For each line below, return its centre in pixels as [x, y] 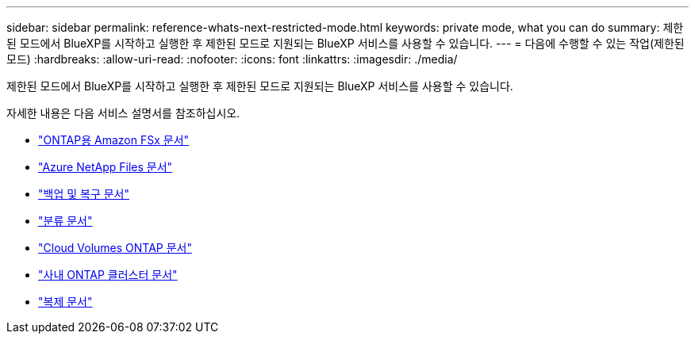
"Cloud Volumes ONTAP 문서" [115, 248]
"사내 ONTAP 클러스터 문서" [108, 275]
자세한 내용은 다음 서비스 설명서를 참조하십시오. [123, 113]
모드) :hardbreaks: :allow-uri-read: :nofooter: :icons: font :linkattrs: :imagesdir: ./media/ [232, 59]
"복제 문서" [65, 302]
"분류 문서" [65, 221]
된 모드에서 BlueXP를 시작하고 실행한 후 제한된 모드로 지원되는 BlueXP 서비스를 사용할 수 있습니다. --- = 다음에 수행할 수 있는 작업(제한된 [346, 43]
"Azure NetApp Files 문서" [106, 167]
